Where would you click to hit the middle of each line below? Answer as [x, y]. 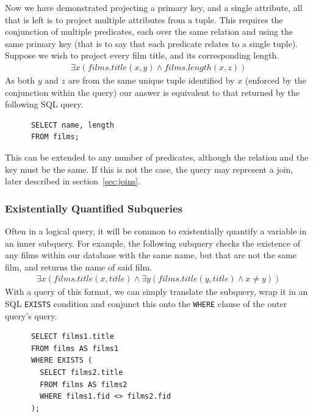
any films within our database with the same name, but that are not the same [151, 255]
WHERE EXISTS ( [62, 361]
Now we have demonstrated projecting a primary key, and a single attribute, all [154, 7]
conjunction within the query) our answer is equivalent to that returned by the [152, 92]
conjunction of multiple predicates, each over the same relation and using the [149, 31]
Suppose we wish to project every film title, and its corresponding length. [142, 55]
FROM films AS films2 [84, 384]
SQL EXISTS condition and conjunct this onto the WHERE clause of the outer [146, 303]
